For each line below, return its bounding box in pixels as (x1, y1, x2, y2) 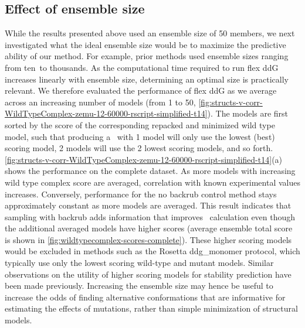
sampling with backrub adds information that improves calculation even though (5, 210, 296, 223)
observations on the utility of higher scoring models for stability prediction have (5, 268, 292, 280)
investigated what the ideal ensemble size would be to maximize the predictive (5, 38, 286, 50)
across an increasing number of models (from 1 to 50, (5, 95, 196, 108)
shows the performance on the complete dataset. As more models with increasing (5, 165, 296, 177)
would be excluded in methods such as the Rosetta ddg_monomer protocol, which (5, 245, 300, 257)
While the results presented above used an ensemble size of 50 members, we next (5, 27, 295, 39)
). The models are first (207, 107, 289, 119)
